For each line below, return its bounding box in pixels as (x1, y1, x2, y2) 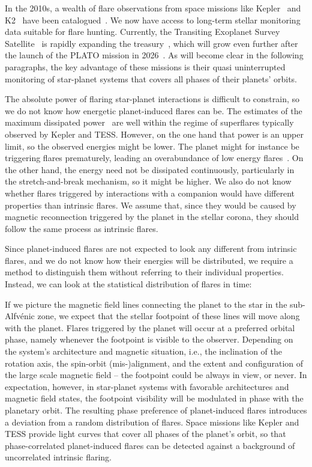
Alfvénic (5, 310, 35, 322)
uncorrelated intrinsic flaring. (5, 451, 112, 463)
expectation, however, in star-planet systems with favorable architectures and (5, 380, 289, 392)
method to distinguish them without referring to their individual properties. (5, 266, 284, 278)
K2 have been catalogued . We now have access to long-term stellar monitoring (5, 13, 301, 26)
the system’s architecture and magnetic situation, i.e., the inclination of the (5, 345, 282, 358)
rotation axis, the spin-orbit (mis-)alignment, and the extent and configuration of (5, 356, 304, 369)
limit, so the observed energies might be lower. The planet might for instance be (5, 139, 299, 152)
